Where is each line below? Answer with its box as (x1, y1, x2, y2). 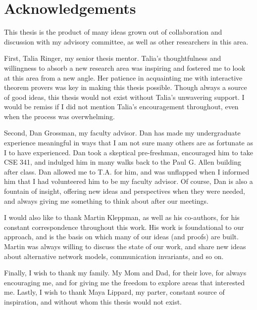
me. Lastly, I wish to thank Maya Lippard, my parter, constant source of (4, 287, 225, 297)
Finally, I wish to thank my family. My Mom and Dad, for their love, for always (4, 267, 247, 278)
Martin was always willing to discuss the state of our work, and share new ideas (4, 241, 246, 251)
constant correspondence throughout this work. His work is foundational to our (4, 221, 244, 232)
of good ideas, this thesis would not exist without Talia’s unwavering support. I (4, 91, 245, 102)
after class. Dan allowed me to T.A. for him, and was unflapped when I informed (4, 166, 250, 177)
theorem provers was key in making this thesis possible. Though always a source (4, 82, 247, 92)
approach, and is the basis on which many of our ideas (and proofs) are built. (4, 231, 239, 242)
